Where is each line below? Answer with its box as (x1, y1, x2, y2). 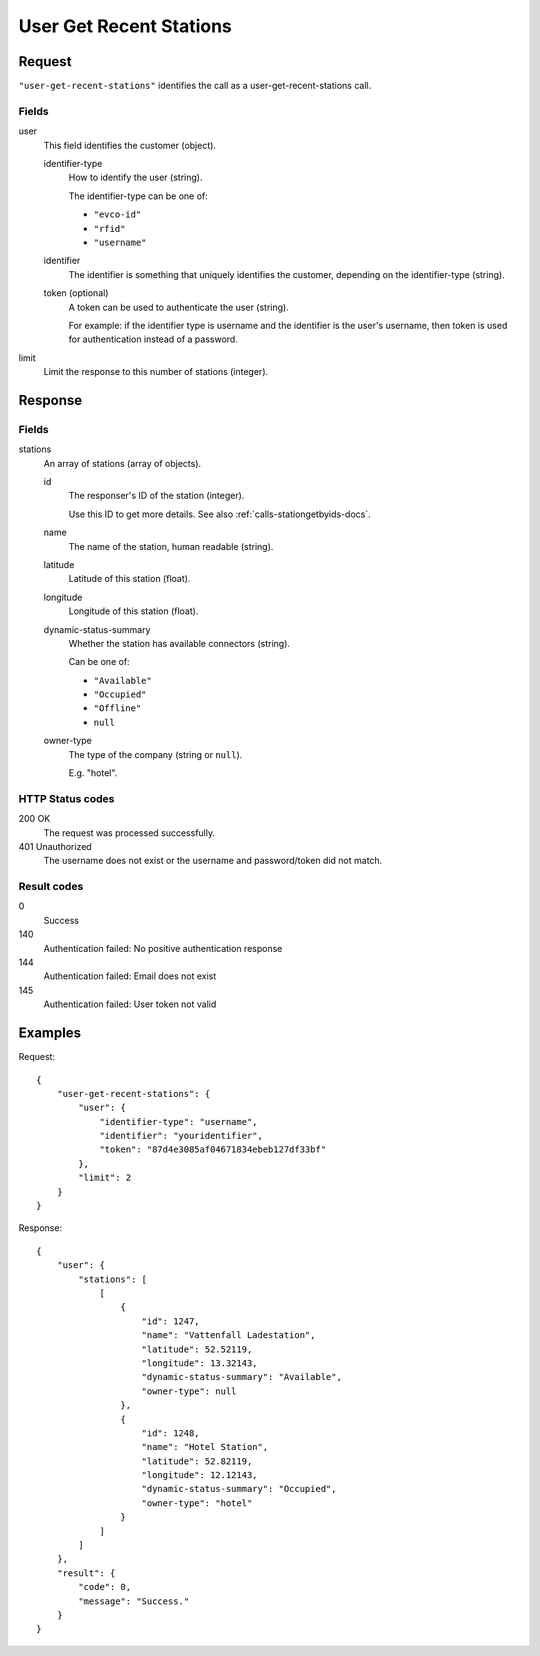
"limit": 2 (78, 1172, 132, 1184)
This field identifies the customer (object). (43, 139, 217, 151)
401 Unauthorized (18, 840, 92, 852)
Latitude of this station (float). (68, 573, 191, 585)
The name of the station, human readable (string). (68, 540, 274, 552)
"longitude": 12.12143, (141, 1470, 259, 1481)
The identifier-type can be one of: (68, 190, 209, 202)
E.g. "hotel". (68, 767, 118, 779)
